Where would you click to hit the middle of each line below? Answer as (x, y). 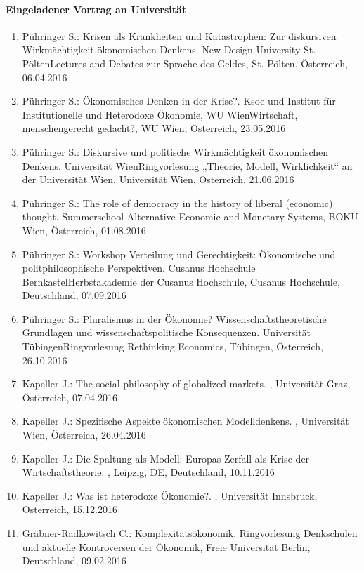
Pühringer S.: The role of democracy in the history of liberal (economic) (177, 202)
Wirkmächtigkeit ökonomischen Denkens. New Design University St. (169, 49)
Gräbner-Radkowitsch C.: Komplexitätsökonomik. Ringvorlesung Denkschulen (190, 533)
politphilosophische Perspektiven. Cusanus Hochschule (139, 268)
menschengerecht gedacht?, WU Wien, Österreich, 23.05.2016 (154, 128)
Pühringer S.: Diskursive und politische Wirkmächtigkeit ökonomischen (175, 151)
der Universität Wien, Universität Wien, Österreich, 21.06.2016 (158, 179)
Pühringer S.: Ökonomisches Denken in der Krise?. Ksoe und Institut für (179, 101)
